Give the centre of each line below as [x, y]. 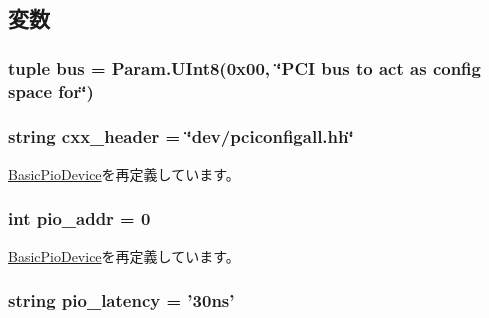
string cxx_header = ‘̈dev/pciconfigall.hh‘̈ [181, 136]
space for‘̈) [51, 90]
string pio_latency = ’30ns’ [121, 300]
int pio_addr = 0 [79, 218]
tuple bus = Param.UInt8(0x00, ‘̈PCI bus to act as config [244, 67]
